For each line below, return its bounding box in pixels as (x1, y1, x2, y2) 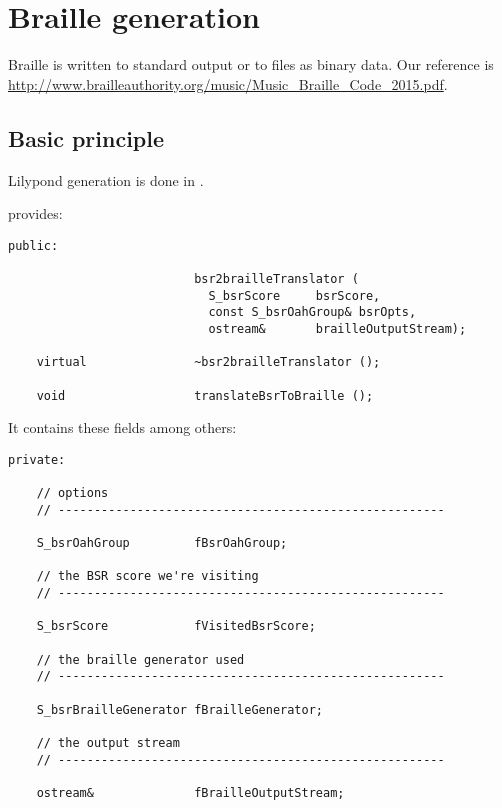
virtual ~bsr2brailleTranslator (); (36, 355, 381, 370)
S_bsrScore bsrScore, (208, 288, 381, 303)
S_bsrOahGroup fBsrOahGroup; (36, 536, 288, 551)
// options (36, 486, 109, 501)
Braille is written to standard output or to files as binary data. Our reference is (8, 54, 494, 75)
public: (8, 238, 59, 253)
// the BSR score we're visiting (36, 569, 259, 584)
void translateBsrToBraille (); (36, 388, 374, 403)
